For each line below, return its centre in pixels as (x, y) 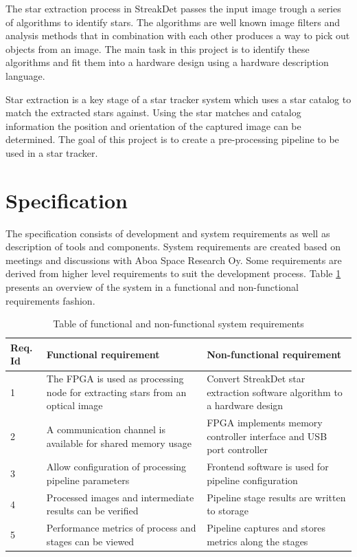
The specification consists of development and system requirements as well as (168, 233)
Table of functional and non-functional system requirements (178, 324)
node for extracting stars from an (116, 392)
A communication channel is (106, 429)
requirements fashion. (50, 300)
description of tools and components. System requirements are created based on (173, 247)
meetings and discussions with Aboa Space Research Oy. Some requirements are (174, 260)
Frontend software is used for (268, 467)
